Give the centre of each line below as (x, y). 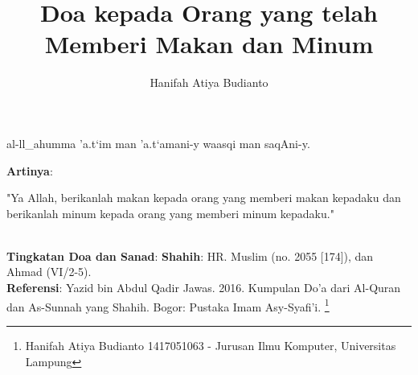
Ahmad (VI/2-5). (49, 272)
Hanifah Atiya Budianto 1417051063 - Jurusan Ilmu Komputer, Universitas (211, 345)
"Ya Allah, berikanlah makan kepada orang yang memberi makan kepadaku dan (204, 198)
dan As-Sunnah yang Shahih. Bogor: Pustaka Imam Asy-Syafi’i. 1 (168, 305)
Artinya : (30, 170)
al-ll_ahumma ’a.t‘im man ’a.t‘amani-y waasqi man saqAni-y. (158, 143)
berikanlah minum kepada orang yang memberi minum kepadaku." (170, 213)
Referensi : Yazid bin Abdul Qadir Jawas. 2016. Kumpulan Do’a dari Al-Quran (204, 288)
